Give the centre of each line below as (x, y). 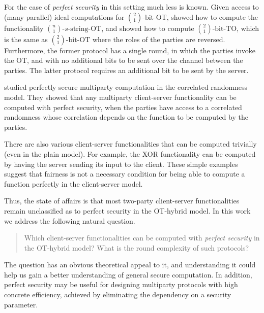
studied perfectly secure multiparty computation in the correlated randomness (126, 87)
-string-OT (85, 29)
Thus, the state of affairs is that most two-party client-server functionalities (122, 201)
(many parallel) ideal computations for (64, 16)
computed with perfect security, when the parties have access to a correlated (123, 107)
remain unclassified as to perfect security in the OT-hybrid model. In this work (127, 210)
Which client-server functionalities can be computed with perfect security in (142, 238)
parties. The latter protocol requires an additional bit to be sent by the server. (126, 70)
